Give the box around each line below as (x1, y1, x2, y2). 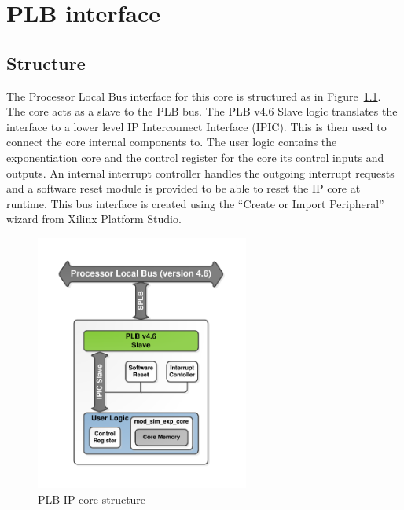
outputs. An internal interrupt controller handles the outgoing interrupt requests (6, 164, 395, 181)
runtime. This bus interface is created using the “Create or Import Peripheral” (6, 195, 384, 211)
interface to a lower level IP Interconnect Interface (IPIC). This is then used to (6, 118, 387, 134)
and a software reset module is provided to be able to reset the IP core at (6, 180, 361, 196)
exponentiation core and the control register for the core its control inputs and (6, 149, 384, 165)
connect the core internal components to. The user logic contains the (6, 134, 337, 150)
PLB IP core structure (38, 490, 146, 507)
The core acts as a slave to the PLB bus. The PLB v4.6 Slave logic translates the (6, 103, 398, 119)
